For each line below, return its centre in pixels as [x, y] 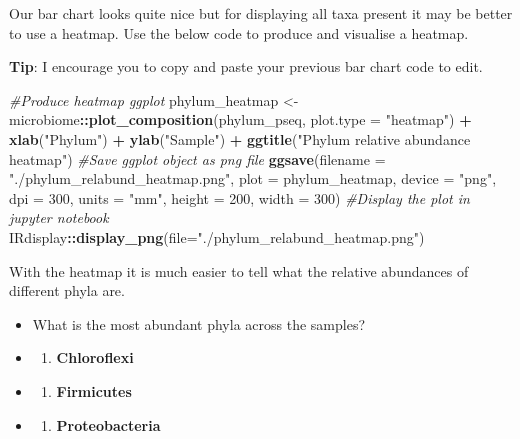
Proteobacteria [108, 424]
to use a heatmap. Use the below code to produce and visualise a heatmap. [239, 32]
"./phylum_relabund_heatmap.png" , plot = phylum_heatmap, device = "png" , [253, 178]
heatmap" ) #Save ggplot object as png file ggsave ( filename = [197, 158]
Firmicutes [94, 390]
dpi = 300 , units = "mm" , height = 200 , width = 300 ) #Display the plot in [239, 197]
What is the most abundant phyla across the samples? [199, 323]
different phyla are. [67, 290]
